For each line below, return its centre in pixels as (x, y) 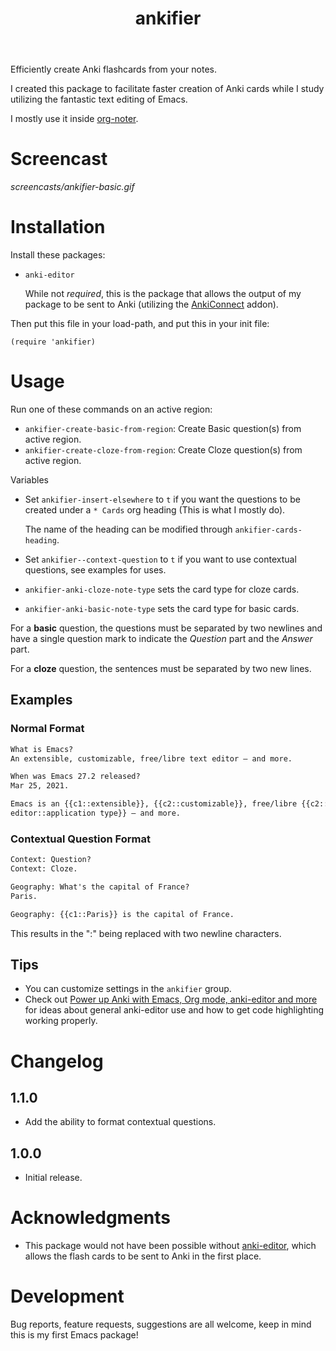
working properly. (61, 1021)
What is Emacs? (42, 749)
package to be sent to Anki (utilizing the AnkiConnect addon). (151, 304)
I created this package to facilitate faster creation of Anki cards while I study (167, 89)
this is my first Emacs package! (74, 1335)
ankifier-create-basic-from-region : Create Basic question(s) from (163, 428)
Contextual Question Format (80, 839)
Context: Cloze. (44, 869)
